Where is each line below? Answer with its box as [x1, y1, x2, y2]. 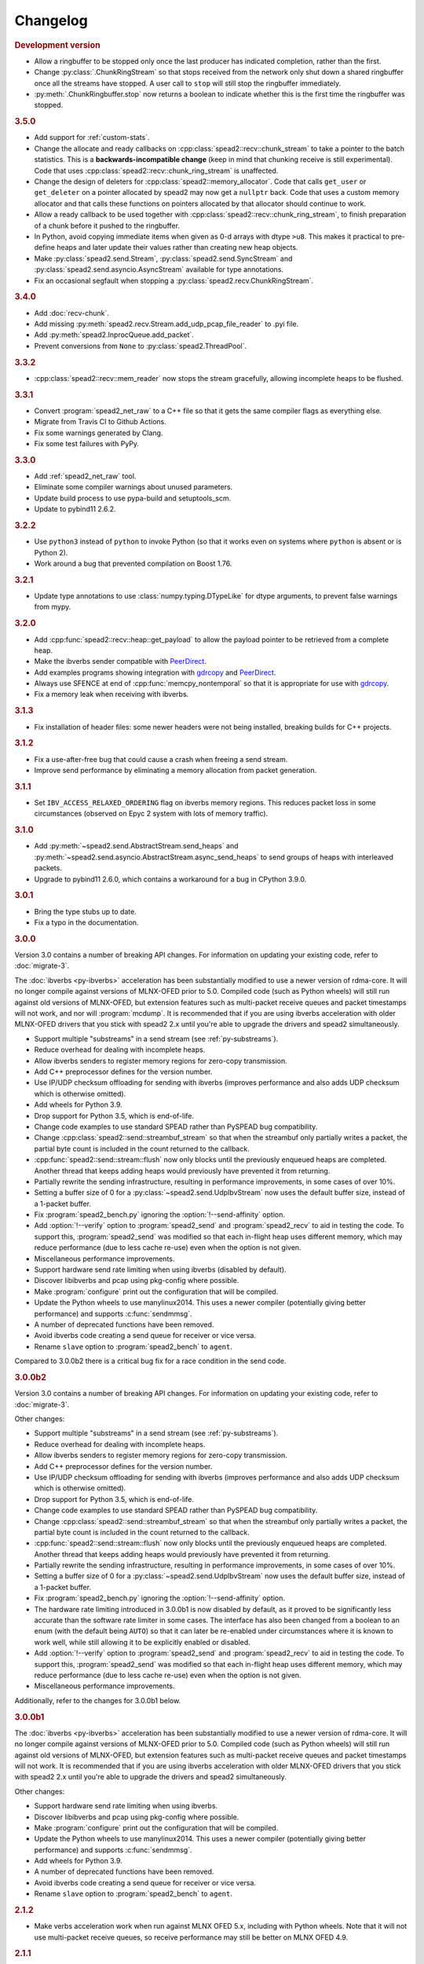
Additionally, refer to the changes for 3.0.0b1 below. [14, 1695, 181, 1705]
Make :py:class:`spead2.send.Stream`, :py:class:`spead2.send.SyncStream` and [34, 254, 293, 263]
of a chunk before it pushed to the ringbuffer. [34, 221, 181, 230]
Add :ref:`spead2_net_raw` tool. [34, 471, 137, 481]
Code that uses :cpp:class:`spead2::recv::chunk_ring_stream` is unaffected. [34, 166, 279, 175]
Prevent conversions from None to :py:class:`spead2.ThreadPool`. [34, 341, 247, 350]
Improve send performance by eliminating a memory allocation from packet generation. [34, 765, 317, 775]
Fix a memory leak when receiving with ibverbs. [34, 690, 189, 699]
